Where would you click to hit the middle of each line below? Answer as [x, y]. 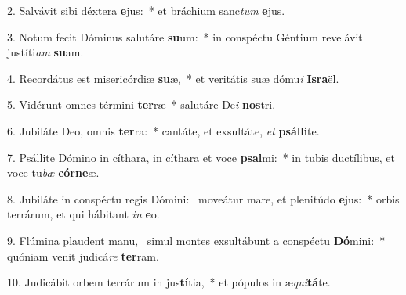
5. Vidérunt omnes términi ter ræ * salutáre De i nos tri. [141, 104]
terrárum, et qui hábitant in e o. [83, 214]
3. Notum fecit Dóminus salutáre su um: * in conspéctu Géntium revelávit [185, 36]
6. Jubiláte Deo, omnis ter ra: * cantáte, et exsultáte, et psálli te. [163, 130]
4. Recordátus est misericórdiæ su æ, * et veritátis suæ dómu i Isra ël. [173, 78]
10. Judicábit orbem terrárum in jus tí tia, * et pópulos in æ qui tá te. [169, 282]
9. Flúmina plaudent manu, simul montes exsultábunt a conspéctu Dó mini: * [196, 240]
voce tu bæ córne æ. [53, 173]
